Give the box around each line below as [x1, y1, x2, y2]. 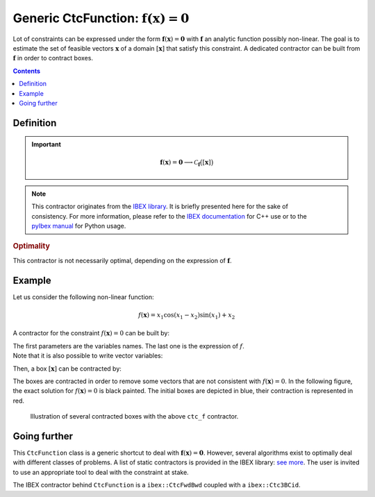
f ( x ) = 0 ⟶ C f [160, 158, 201, 168]
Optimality [12, 242, 50, 251]
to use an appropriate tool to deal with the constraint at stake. [12, 468, 189, 476]
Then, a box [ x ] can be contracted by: [12, 364, 122, 373]
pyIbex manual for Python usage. [31, 222, 126, 230]
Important [31, 140, 62, 149]
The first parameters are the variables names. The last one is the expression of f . [12, 342, 244, 350]
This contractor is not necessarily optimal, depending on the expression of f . [12, 256, 232, 264]
